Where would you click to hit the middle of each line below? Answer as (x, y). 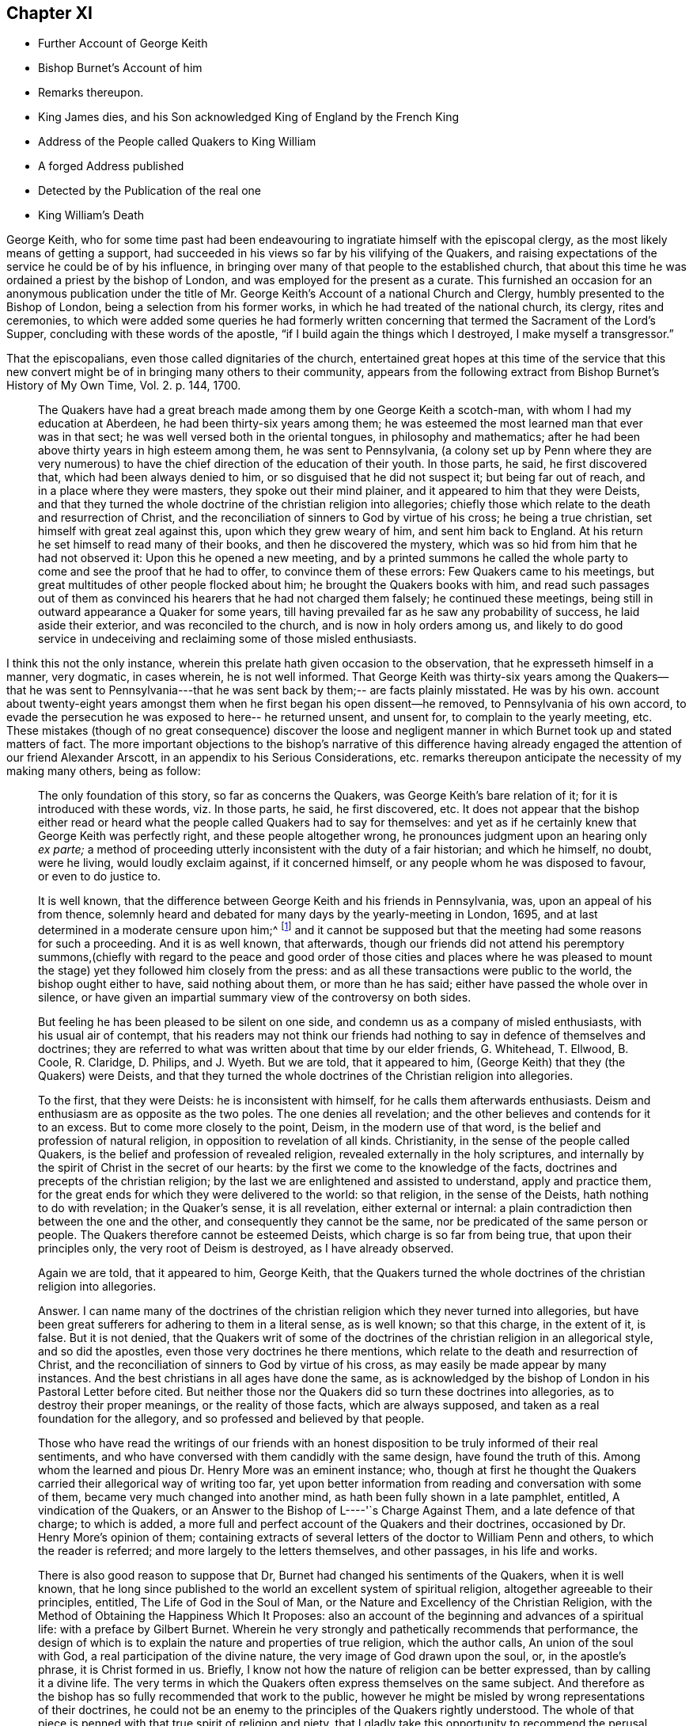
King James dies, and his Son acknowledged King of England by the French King (249, 117)
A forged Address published (111, 166)
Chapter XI (49, 13)
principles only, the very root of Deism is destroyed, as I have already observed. (246, 1249)
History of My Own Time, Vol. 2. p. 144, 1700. (124, 386)
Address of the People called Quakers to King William (177, 142)
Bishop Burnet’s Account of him (120, 68)
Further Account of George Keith (123, 44)
